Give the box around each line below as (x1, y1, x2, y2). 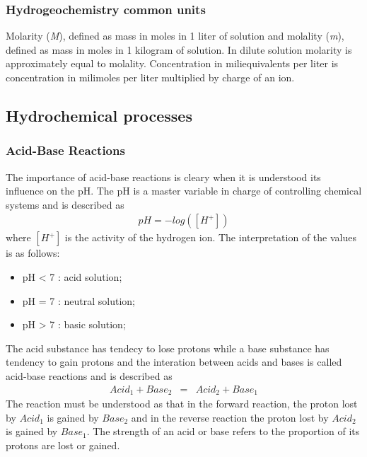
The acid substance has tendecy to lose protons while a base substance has (6, 340, 330, 355)
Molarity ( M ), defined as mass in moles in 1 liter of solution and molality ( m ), (6, 28, 344, 43)
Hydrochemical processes (6, 104, 192, 126)
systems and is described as (6, 197, 124, 212)
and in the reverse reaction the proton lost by (131, 410, 329, 424)
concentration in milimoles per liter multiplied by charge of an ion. (6, 70, 295, 84)
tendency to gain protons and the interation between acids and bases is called (6, 354, 342, 369)
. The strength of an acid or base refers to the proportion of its (86, 424, 360, 439)
